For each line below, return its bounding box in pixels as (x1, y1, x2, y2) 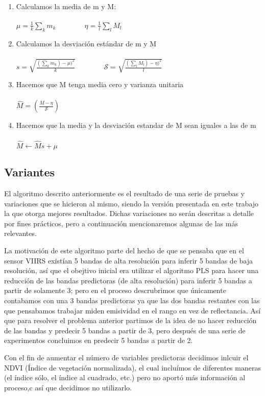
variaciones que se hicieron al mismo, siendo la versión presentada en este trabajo (4, 198, 259, 208)
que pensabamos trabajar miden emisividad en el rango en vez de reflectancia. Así (4, 305, 261, 315)
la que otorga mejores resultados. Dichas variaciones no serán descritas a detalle (4, 208, 254, 219)
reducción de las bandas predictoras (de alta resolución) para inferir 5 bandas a (4, 275, 252, 285)
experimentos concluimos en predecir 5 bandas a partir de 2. (4, 335, 193, 346)
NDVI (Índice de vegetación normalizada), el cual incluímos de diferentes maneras (4, 362, 261, 373)
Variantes (4, 164, 55, 180)
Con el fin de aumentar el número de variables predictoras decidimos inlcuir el (4, 352, 249, 362)
